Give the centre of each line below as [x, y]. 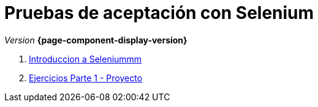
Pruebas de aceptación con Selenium [159, 13]
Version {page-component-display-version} [96, 40]
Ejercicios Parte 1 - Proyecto [86, 78]
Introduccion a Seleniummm [85, 59]
